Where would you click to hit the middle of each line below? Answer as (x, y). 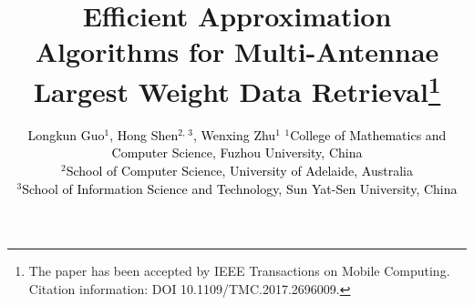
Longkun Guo (66, 134)
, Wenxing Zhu (234, 134)
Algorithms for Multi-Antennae (237, 51)
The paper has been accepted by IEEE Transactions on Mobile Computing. (239, 271)
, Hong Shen (144, 134)
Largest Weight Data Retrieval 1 (237, 89)
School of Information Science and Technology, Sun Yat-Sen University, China (240, 188)
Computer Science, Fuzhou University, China (237, 152)
